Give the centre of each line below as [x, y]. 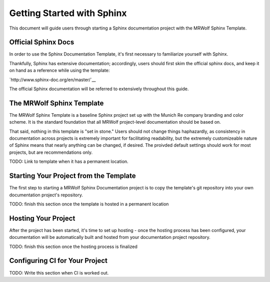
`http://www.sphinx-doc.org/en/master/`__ [52, 80]
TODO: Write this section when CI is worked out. [59, 272]
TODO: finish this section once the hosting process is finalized [73, 246]
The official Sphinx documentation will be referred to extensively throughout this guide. [99, 89]
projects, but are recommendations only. [51, 152]
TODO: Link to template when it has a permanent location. [69, 162]
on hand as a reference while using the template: [59, 71]
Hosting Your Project [42, 218]
